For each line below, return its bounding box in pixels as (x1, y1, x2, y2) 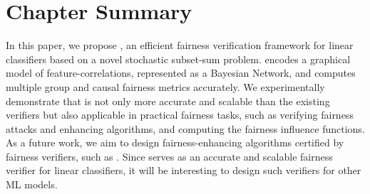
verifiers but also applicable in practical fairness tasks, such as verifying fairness (6, 107, 354, 122)
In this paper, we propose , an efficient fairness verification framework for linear (6, 38, 354, 53)
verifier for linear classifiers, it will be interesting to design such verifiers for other (6, 163, 361, 178)
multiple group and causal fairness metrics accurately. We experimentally (6, 79, 325, 94)
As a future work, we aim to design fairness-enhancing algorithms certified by (6, 135, 344, 150)
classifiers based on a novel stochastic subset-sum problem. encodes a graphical (6, 51, 351, 66)
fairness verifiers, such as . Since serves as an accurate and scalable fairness (6, 149, 333, 163)
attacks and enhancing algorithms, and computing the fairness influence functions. (6, 121, 365, 136)
